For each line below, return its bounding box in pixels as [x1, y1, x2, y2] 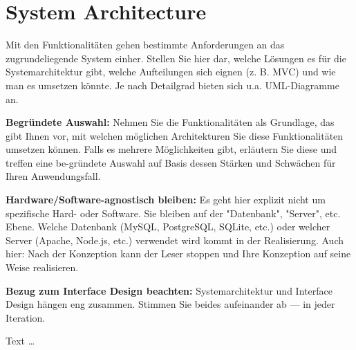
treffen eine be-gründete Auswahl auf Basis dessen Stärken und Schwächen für [6, 155, 336, 169]
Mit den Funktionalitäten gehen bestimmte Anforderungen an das [6, 37, 285, 52]
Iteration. [6, 310, 46, 324]
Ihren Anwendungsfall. [6, 169, 101, 183]
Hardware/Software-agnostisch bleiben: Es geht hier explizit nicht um [6, 192, 326, 207]
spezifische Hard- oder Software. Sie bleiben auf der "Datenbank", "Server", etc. [6, 205, 341, 220]
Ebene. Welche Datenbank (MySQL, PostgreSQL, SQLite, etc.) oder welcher [6, 219, 330, 234]
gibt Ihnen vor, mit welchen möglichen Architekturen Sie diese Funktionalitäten [6, 128, 344, 142]
